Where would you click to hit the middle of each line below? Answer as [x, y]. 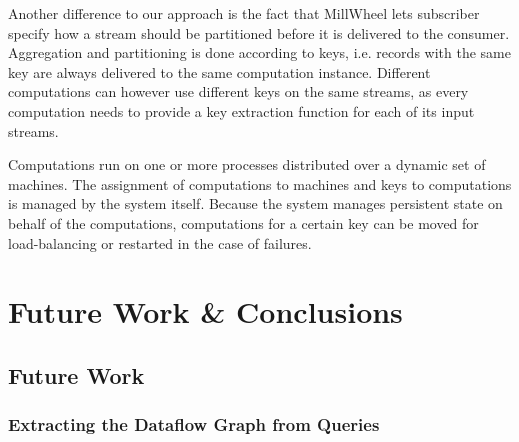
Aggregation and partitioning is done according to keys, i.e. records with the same [259, 52]
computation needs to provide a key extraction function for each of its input [241, 110]
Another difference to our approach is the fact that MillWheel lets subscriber [244, 13]
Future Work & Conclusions [205, 311]
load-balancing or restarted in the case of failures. [160, 242]
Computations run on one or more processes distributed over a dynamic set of [247, 164]
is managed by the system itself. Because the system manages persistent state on [255, 203]
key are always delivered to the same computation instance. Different [219, 71]
